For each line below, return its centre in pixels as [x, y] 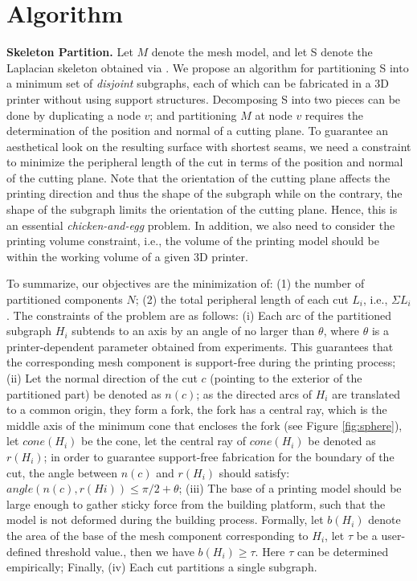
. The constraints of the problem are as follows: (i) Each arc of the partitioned [199, 315]
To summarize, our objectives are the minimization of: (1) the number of [186, 283]
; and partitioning [193, 115]
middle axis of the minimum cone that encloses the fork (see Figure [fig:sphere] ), [204, 425]
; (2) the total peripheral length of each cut [242, 299]
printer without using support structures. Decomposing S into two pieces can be [204, 98]
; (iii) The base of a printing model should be [290, 488]
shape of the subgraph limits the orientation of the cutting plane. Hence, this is [202, 209]
